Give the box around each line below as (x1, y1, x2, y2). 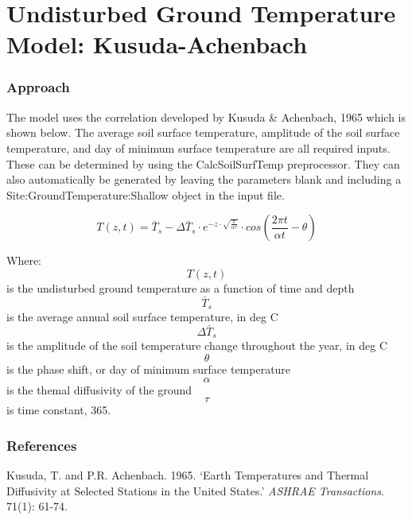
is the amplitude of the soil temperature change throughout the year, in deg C (6, 337, 388, 354)
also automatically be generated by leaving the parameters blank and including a (6, 171, 402, 188)
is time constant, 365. (6, 402, 111, 418)
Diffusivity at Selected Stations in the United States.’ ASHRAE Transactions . (6, 482, 384, 499)
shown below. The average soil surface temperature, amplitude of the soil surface (6, 124, 400, 141)
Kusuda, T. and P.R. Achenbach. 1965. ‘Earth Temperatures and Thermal (6, 467, 369, 483)
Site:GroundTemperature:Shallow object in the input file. (6, 186, 285, 203)
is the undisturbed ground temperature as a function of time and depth (6, 279, 355, 296)
